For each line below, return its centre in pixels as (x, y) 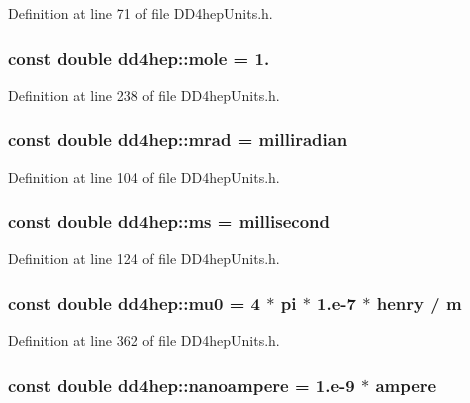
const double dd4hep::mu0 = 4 (134, 302)
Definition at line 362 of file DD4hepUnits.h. (144, 340)
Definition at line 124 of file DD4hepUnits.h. (144, 258)
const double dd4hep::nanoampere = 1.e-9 (181, 384)
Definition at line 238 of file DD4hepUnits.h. (144, 94)
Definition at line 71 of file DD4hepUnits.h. (140, 13)
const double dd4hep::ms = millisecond (169, 221)
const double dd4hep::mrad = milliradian (178, 139)
